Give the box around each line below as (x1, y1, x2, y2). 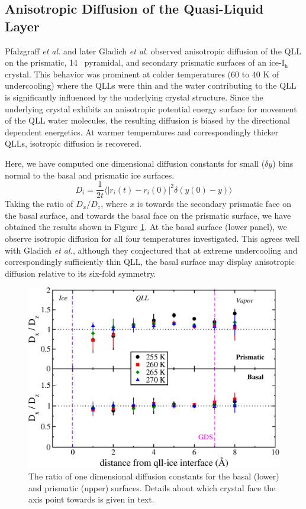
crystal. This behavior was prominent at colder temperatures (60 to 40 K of (5, 67, 279, 80)
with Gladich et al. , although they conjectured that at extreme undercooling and (5, 244, 298, 256)
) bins (272, 157, 294, 169)
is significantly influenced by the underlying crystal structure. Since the (5, 90, 263, 103)
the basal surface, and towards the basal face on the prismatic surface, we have (5, 209, 291, 221)
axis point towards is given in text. (28, 493, 154, 505)
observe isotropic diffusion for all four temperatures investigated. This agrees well (5, 232, 299, 244)
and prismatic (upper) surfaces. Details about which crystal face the (28, 481, 276, 494)
